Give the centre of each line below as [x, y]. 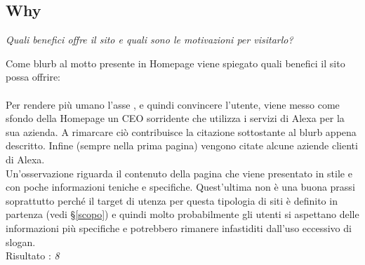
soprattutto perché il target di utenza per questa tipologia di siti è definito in [172, 200]
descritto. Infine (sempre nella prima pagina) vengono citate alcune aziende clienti [182, 145]
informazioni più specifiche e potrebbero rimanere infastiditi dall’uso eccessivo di [179, 227]
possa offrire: [33, 77]
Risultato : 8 [33, 256]
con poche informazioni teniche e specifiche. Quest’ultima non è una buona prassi [180, 187]
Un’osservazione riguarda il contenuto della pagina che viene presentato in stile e [179, 173]
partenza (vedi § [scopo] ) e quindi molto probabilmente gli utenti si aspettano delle [182, 214]
